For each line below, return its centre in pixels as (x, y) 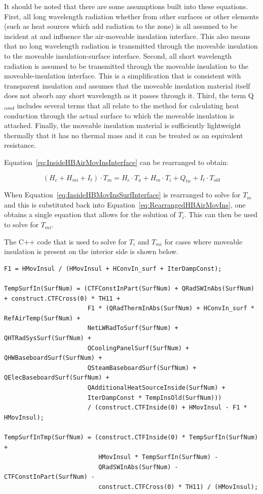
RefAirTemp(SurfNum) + (42, 318)
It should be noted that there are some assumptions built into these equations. (126, 6)
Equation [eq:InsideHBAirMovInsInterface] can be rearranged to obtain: (116, 162)
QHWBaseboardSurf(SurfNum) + (53, 358)
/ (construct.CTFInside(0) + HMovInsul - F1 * (167, 408)
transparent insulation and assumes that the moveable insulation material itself (127, 85)
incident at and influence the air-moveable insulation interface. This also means (127, 36)
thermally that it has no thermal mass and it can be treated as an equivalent (124, 135)
